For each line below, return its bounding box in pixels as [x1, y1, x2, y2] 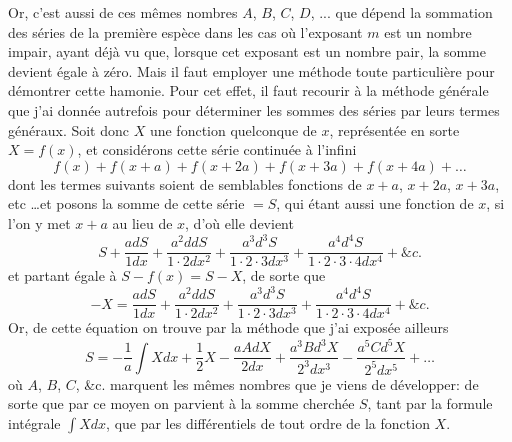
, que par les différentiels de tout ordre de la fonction [106, 413, 430, 433]
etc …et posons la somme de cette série [8, 193, 245, 214]
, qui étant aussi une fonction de [276, 193, 474, 214]
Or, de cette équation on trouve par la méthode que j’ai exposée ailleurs [8, 317, 449, 338]
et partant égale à [8, 265, 117, 286]
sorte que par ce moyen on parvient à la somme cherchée [8, 393, 355, 414]
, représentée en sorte [329, 119, 460, 140]
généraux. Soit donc [8, 119, 130, 140]
